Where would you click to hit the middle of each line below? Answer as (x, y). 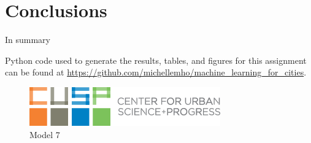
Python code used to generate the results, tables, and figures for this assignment (156, 60)
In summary (28, 40)
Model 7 (45, 134)
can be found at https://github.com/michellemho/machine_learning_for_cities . (156, 72)
